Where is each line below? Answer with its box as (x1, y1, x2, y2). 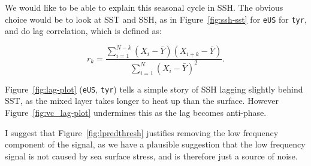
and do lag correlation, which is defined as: (5, 24, 162, 37)
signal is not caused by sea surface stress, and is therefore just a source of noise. (5, 149, 298, 162)
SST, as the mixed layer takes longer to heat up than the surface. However (5, 94, 279, 107)
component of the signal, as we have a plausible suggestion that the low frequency (5, 138, 306, 150)
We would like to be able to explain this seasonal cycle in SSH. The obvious (5, 1, 283, 13)
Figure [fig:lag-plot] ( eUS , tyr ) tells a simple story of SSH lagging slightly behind (5, 82, 303, 95)
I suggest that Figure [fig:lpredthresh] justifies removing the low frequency (5, 126, 279, 139)
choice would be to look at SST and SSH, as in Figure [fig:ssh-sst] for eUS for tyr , (5, 13, 307, 25)
